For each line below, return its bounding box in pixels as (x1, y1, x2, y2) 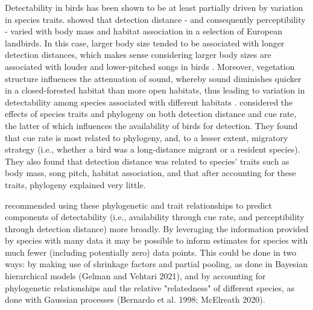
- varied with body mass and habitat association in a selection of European (5, 25, 282, 37)
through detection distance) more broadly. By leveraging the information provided (5, 222, 309, 235)
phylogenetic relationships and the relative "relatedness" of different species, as (5, 281, 295, 294)
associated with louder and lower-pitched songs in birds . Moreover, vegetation (5, 60, 295, 72)
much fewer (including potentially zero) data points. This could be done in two (5, 245, 297, 258)
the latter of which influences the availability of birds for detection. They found (5, 119, 298, 131)
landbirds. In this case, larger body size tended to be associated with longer (5, 36, 285, 49)
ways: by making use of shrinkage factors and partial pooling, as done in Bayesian (5, 258, 308, 270)
